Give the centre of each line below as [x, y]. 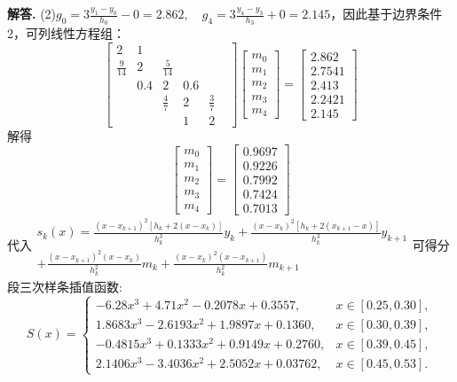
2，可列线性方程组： [66, 33]
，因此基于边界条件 [386, 13]
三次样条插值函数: [71, 286]
